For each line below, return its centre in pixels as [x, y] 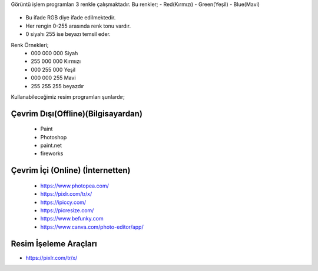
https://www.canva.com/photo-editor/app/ [92, 227]
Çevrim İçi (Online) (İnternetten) [71, 170]
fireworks [52, 153]
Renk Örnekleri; [30, 45]
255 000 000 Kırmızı [56, 61]
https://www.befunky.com [72, 219]
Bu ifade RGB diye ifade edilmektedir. [71, 18]
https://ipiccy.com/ [63, 202]
